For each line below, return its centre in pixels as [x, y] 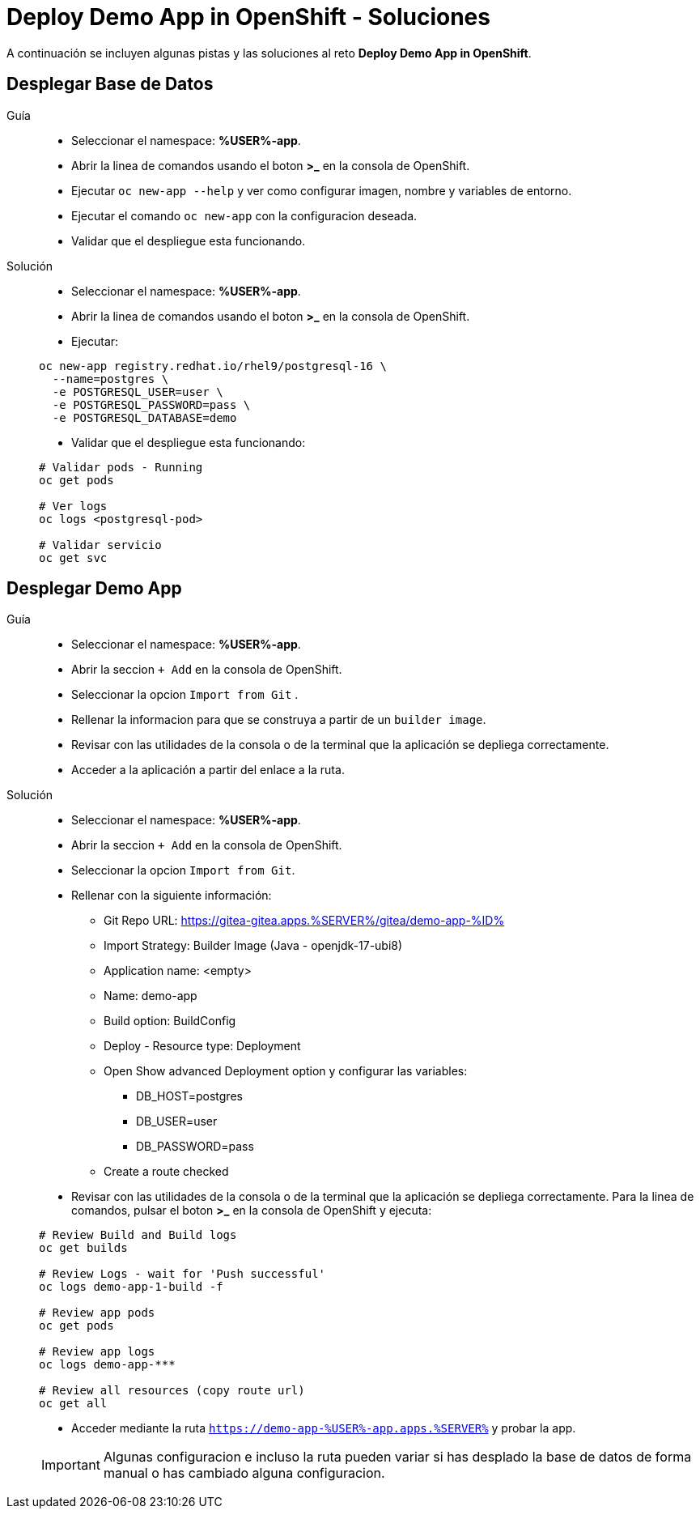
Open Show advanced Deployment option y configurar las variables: [286, 1071]
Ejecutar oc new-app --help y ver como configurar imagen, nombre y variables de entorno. [322, 190]
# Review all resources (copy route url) [172, 1391]
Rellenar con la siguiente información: [172, 896]
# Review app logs [97, 1352]
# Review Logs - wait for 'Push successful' [182, 1274]
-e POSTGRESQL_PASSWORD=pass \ [151, 404]
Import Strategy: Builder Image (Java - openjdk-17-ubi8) [253, 946]
